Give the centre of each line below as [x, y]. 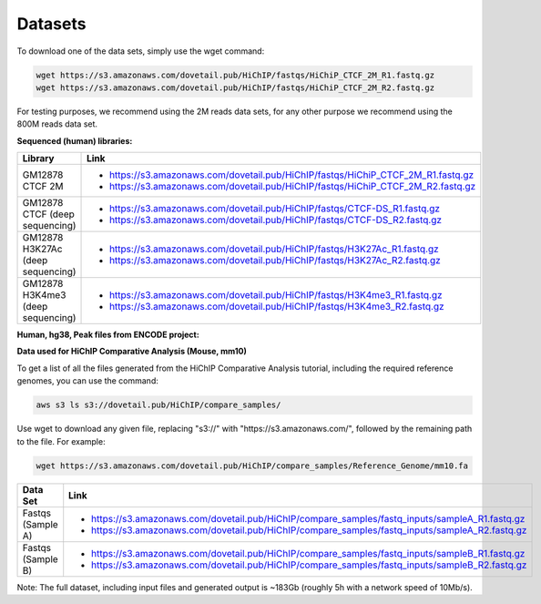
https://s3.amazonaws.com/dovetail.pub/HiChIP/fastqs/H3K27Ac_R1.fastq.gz [274, 249]
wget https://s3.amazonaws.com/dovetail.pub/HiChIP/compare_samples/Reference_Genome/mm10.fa [252, 466]
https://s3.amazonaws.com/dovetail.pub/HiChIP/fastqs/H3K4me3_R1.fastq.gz [276, 295]
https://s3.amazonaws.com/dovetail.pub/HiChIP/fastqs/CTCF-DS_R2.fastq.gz [276, 220]
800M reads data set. [57, 124]
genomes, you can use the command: [87, 381]
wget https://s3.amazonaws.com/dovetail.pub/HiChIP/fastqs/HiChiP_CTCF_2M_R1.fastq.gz [235, 75]
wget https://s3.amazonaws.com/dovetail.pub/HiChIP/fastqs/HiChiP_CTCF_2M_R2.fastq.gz [235, 87]
